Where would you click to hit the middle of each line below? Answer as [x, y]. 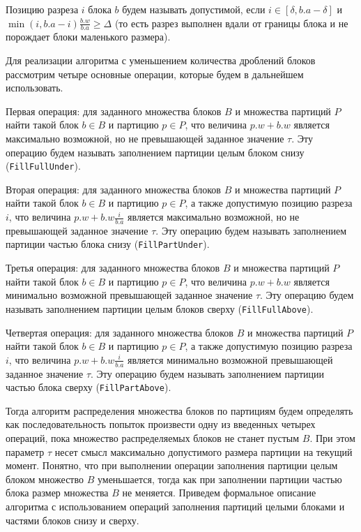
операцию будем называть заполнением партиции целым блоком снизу [155, 152]
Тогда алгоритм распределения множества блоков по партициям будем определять [179, 410]
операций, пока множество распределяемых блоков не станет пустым [153, 437]
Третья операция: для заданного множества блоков [113, 268]
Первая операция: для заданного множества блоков [114, 111]
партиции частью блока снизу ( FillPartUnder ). [108, 244]
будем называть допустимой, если [194, 9]
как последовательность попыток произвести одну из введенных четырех [161, 424]
